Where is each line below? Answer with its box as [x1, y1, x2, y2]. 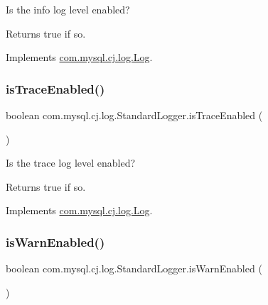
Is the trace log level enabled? [6, 155, 136, 170]
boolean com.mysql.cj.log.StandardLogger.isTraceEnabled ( [6, 108, 263, 122]
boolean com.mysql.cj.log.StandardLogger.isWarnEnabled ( [6, 261, 262, 276]
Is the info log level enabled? [6, 2, 130, 16]
